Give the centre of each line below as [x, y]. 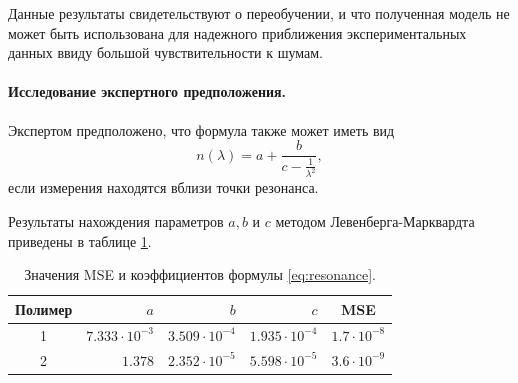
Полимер [44, 308]
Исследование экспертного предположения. [147, 91]
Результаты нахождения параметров [116, 221]
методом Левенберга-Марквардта [375, 221]
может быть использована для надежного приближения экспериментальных [237, 32]
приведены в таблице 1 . [80, 240]
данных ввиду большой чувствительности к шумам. [165, 52]
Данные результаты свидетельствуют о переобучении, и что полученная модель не [259, 13]
